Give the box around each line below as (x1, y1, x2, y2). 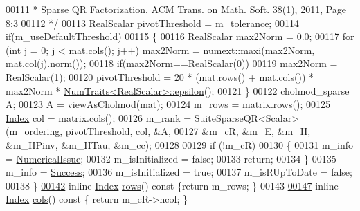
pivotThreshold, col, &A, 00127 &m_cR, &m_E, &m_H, (65, 124, 311, 138)
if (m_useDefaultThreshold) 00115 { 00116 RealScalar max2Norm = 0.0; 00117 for (6, 29, 354, 44)
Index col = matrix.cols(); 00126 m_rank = (6, 110, 192, 125)
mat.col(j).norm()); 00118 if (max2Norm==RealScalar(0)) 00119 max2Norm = (6, 56, 338, 71)
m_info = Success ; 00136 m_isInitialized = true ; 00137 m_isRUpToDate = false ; (6, 165, 352, 179)
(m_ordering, (6, 124, 63, 138)
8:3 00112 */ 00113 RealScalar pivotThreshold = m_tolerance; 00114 (6, 15, 299, 30)
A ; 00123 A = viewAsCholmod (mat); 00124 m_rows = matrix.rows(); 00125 (6, 97, 330, 111)
